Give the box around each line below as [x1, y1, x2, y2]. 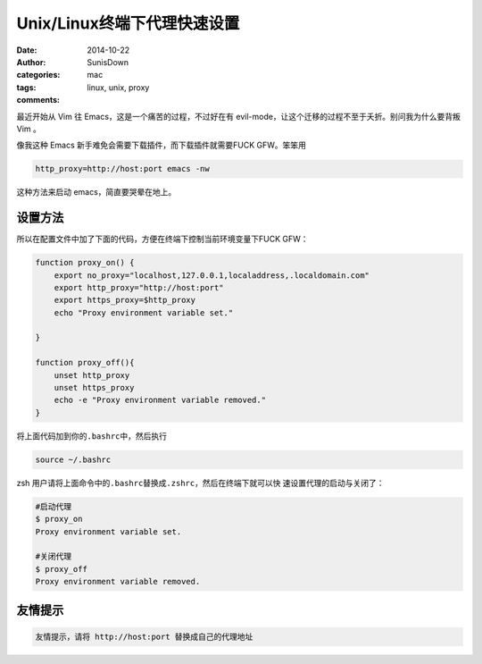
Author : [16, 56, 46, 67]
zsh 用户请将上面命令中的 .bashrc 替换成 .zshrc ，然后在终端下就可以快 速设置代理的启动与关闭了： [16, 477, 385, 488]
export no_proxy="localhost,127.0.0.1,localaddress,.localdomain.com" [54, 270, 370, 281]
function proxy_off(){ [35, 357, 135, 368]
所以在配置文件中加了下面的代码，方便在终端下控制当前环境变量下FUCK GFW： [16, 233, 309, 245]
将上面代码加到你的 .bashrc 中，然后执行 [16, 430, 168, 441]
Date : [16, 45, 37, 55]
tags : [16, 81, 37, 93]
